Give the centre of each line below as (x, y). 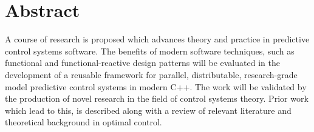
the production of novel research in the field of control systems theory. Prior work (157, 98)
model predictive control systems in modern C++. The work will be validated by (156, 86)
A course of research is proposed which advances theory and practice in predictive (157, 39)
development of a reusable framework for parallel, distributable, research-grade (151, 74)
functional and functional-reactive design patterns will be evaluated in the (142, 63)
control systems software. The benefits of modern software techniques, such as (150, 51)
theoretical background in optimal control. (84, 122)
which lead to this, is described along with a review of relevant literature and (148, 110)
